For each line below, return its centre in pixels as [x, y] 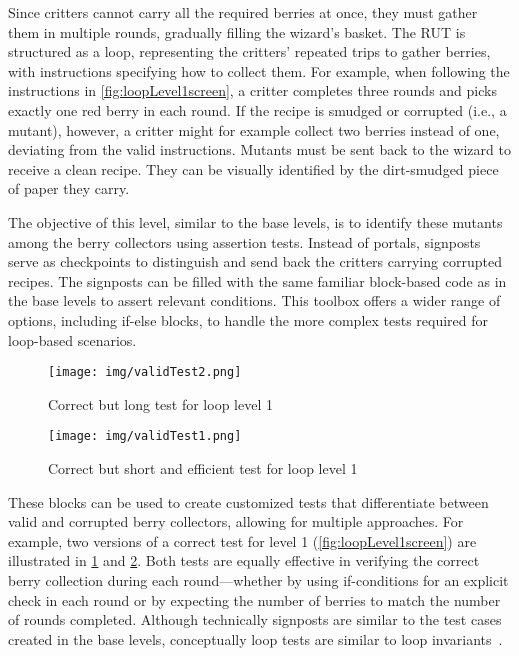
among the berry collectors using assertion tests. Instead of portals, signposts [244, 241]
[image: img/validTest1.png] [145, 436]
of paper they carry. [69, 188]
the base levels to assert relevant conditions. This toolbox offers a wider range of [254, 300]
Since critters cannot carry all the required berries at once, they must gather [243, 12]
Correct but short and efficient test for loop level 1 [203, 468]
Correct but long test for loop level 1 [160, 403]
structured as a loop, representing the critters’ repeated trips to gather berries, [249, 51]
